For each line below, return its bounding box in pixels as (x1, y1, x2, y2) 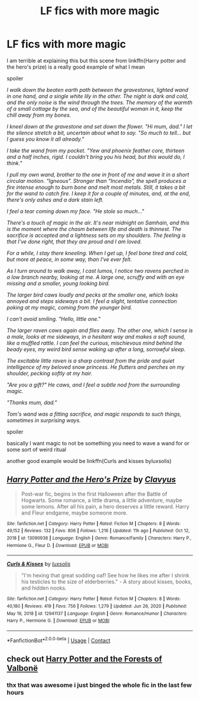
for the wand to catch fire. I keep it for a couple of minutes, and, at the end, (6, 189, 191, 197)
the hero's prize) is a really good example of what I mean (6, 63, 145, 70)
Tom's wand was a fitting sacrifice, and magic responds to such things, (6, 410, 182, 417)
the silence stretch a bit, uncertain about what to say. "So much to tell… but (6, 129, 191, 136)
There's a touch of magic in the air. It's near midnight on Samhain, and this (6, 219, 190, 226)
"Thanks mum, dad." (6, 398, 57, 406)
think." (6, 159, 22, 166)
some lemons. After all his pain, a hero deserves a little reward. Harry (21, 503, 190, 510)
